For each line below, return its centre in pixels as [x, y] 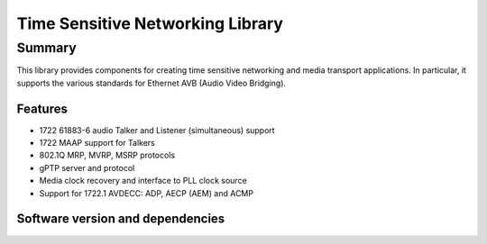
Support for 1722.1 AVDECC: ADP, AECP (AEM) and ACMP [147, 193]
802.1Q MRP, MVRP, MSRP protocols [107, 155]
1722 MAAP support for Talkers [97, 143]
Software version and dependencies [121, 219]
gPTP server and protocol [87, 167]
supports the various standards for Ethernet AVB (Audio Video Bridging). [152, 83]
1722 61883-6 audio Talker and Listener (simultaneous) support [157, 130]
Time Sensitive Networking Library [150, 23]
